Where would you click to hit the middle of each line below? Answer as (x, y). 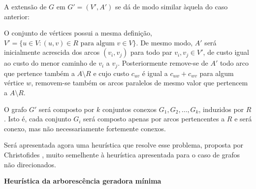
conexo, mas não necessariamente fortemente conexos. (85, 128)
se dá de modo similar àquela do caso (172, 6)
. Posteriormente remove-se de (163, 63)
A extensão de (25, 6)
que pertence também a (39, 73)
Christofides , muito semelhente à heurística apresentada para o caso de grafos (122, 154)
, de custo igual (226, 52)
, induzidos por (221, 109)
